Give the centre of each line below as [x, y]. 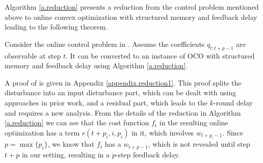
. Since [233, 132]
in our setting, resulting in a [66, 154]
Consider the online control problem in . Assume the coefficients [105, 44]
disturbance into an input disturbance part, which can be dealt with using [121, 92]
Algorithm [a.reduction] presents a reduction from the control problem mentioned [132, 7]
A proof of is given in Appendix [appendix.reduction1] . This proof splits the [123, 82]
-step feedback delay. [148, 154]
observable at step [33, 55]
